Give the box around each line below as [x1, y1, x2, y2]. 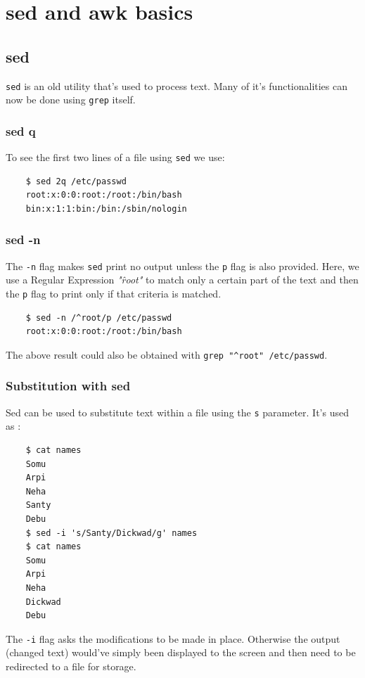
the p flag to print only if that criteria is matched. [6, 286, 222, 301]
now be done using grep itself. [6, 92, 136, 107]
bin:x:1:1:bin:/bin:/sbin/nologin [25, 203, 187, 214]
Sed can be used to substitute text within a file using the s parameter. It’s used [6, 404, 349, 419]
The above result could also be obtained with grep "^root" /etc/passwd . [6, 347, 328, 362]
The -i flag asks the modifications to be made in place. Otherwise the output [6, 631, 340, 646]
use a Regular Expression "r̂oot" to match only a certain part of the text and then [6, 272, 359, 287]
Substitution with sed [6, 377, 131, 395]
